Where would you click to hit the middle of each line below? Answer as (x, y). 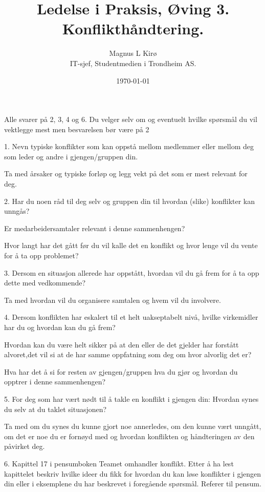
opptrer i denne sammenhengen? (55, 382)
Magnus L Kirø (133, 53)
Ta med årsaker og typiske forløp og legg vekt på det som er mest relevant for (126, 173)
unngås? (17, 211)
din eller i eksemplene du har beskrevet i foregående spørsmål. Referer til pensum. (133, 484)
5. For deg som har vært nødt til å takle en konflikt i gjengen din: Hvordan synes (131, 398)
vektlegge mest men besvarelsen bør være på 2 (77, 129)
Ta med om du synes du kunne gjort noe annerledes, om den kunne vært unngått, (133, 426)
